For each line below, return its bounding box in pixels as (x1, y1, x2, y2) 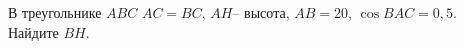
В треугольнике (8, 2, 102, 22)
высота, (244, 2, 290, 22)
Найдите (8, 21, 59, 42)
